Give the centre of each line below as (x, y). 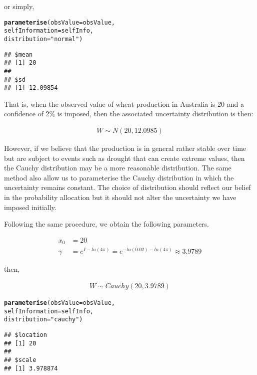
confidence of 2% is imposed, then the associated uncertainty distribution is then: (129, 114)
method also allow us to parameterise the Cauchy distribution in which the (119, 177)
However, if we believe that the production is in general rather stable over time (125, 148)
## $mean (18, 54)
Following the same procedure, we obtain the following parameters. (107, 224)
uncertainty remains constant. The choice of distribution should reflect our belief (127, 187)
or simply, (19, 6)
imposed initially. (30, 207)
